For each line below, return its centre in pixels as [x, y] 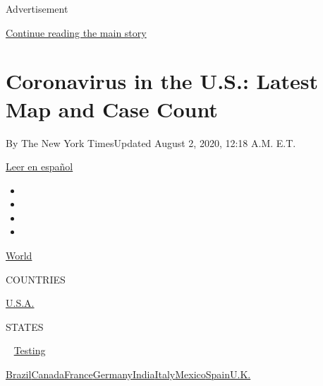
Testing [30, 350]
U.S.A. [20, 303]
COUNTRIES [36, 279]
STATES [25, 326]
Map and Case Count [112, 109]
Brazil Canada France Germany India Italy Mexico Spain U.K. [128, 374]
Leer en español [39, 166]
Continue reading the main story [76, 32]
